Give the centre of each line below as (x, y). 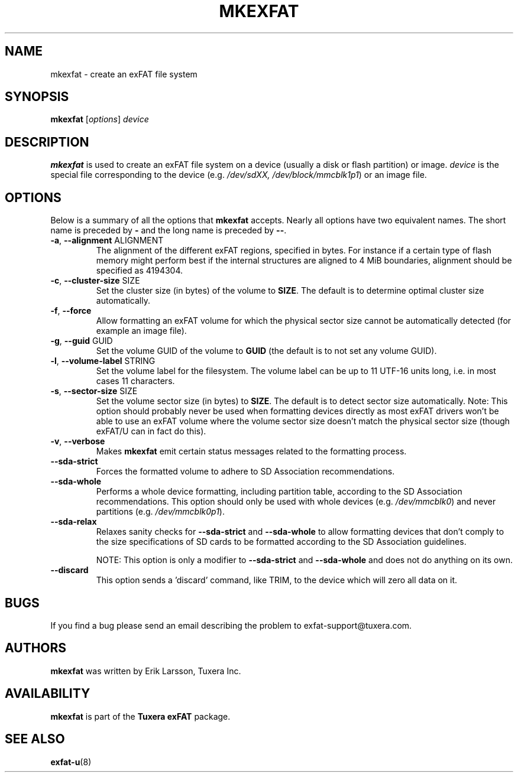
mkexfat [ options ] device (100, 119)
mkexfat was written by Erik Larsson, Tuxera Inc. (146, 671)
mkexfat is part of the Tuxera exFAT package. (140, 716)
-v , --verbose (78, 441)
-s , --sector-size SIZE (94, 391)
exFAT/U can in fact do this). (151, 431)
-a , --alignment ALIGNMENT (107, 240)
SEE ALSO (35, 739)
